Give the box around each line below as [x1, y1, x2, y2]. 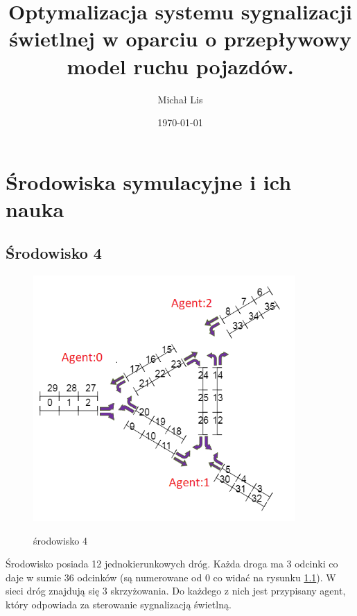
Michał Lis [157, 92, 203, 106]
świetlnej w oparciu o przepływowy [9, 24, 351, 53]
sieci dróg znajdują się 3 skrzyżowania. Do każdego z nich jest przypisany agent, [6, 583, 346, 598]
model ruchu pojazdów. [67, 51, 294, 80]
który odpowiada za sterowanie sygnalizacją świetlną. [6, 597, 232, 611]
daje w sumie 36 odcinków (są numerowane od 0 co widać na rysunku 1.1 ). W [6, 570, 336, 584]
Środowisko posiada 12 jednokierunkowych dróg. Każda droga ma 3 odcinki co [6, 556, 338, 571]
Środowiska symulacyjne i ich [6, 167, 292, 196]
